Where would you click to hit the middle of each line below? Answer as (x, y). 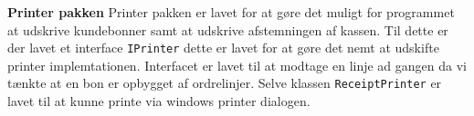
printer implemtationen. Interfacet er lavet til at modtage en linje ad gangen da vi (237, 65)
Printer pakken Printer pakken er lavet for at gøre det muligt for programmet (231, 12)
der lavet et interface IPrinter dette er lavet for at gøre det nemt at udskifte (223, 48)
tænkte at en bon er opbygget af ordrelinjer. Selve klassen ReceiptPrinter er (225, 83)
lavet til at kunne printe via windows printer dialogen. (159, 101)
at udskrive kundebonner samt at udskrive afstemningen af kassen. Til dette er (228, 29)
